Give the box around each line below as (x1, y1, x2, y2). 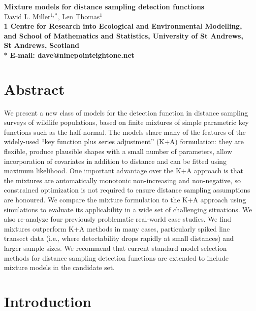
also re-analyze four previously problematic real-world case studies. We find (4, 214, 231, 224)
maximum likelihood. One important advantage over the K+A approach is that (4, 165, 243, 176)
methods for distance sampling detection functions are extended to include (4, 252, 229, 263)
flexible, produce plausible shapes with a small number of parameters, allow (4, 146, 232, 156)
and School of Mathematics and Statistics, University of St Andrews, (4, 30, 243, 40)
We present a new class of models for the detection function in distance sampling (4, 107, 248, 117)
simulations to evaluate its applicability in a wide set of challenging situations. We (4, 204, 252, 214)
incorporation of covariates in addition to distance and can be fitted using (4, 155, 226, 166)
